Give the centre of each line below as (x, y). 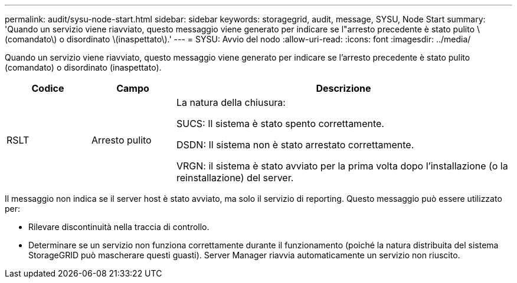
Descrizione (343, 88)
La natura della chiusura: (231, 102)
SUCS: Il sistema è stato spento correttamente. (280, 124)
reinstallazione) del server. (235, 178)
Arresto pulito (121, 140)
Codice (48, 88)
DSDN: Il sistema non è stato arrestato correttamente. (295, 145)
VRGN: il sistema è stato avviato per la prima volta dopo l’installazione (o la (342, 166)
